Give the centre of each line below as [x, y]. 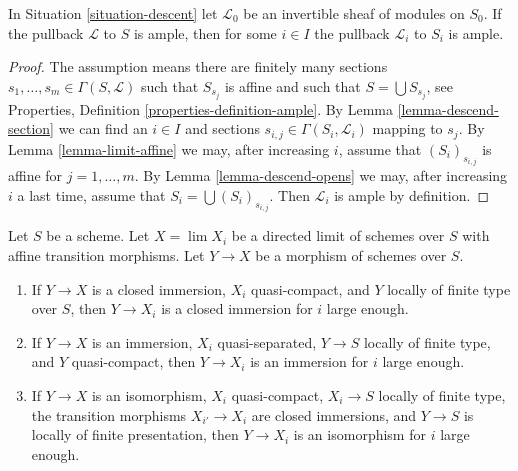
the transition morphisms [109, 414]
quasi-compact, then [133, 361]
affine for [35, 175]
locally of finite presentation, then [135, 434]
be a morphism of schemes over [351, 254]
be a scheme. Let [98, 235]
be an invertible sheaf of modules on [354, 13]
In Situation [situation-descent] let [113, 13]
